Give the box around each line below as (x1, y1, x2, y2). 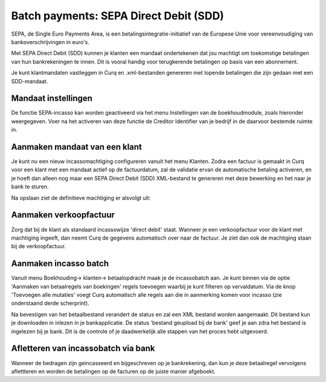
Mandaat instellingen (11, 94, 93, 104)
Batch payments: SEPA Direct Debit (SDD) (11, 9, 225, 22)
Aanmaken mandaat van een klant (11, 142, 142, 152)
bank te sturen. (11, 183, 49, 190)
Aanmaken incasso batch (11, 258, 109, 269)
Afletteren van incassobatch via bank (11, 343, 155, 354)
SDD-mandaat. (11, 77, 48, 84)
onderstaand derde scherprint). (11, 299, 90, 307)
